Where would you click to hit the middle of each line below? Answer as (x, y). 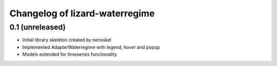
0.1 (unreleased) (38, 27)
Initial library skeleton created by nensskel (67, 40)
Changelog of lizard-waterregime (82, 13)
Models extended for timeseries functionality (70, 54)
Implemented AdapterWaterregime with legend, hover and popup (91, 47)
